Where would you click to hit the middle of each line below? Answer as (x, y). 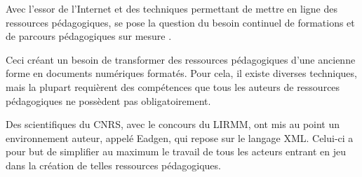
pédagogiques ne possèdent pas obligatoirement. (108, 100)
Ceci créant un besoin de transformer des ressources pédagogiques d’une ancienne (181, 59)
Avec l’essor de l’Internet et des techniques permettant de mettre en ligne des (172, 8)
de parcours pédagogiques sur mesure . (89, 36)
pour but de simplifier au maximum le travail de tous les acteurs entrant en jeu (176, 151)
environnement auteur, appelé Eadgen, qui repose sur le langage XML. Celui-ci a (180, 137)
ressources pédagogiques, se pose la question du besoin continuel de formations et (180, 22)
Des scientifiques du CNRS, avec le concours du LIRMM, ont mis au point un (173, 124)
